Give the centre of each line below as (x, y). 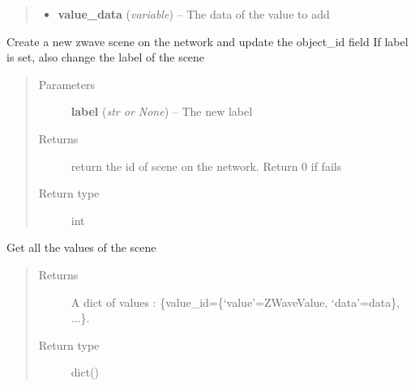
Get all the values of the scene (81, 247)
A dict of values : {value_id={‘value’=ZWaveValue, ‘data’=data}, (235, 302)
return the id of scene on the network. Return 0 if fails (206, 166)
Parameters (66, 84)
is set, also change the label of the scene (106, 57)
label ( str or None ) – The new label (162, 111)
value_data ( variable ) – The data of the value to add (194, 14)
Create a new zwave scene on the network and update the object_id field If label (207, 41)
